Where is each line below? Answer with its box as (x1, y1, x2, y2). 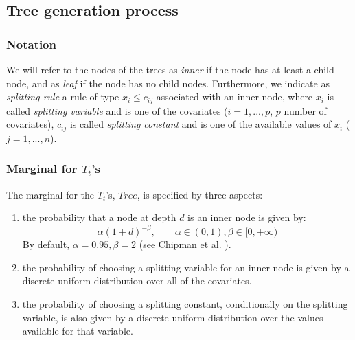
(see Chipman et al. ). (139, 237, 231, 251)
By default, (22, 237, 70, 251)
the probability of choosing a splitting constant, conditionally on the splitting (22, 296, 348, 310)
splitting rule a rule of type (6, 89, 119, 104)
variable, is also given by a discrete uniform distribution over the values (22, 310, 323, 324)
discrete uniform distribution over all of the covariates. (22, 273, 252, 288)
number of (284, 103, 327, 117)
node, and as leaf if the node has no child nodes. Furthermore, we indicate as (6, 76, 330, 90)
